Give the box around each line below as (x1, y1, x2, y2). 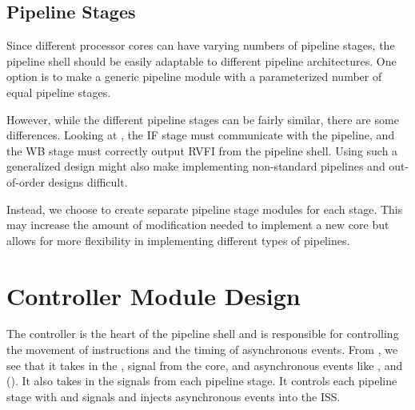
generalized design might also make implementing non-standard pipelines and (6, 158, 385, 175)
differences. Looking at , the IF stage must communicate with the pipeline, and (6, 127, 395, 143)
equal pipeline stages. (6, 83, 111, 100)
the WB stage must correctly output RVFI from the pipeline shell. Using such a (6, 142, 398, 159)
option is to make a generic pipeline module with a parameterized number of (6, 68, 382, 85)
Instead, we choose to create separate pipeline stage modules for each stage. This (6, 200, 403, 217)
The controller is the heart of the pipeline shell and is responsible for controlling (6, 325, 399, 342)
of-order (6, 173, 45, 190)
